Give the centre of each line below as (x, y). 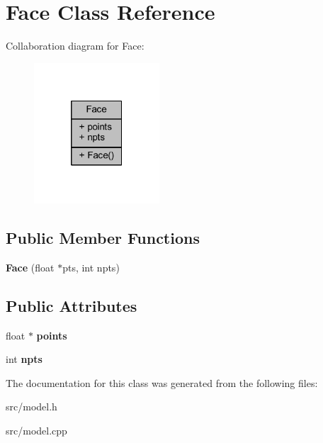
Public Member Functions (103, 238)
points (52, 335)
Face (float (30, 267)
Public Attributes (72, 305)
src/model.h (32, 406)
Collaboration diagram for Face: (75, 46)
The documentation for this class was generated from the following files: (162, 382)
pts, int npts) (91, 267)
